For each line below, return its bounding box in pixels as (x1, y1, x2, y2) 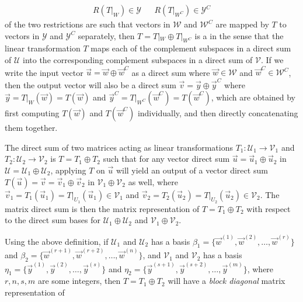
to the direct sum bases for (5, 214, 101, 226)
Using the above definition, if (5, 235, 109, 247)
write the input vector (5, 66, 83, 78)
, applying (50, 164, 86, 176)
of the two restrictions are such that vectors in (5, 18, 170, 30)
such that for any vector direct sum (103, 152, 230, 165)
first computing (5, 107, 60, 119)
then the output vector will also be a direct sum (5, 78, 176, 91)
